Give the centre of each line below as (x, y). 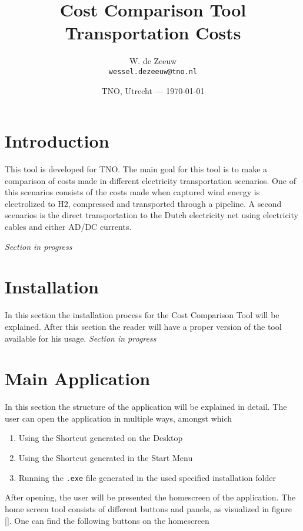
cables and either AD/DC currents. (68, 227)
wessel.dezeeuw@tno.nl (153, 71)
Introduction (57, 141)
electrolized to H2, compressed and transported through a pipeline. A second (143, 203)
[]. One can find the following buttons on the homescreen (107, 520)
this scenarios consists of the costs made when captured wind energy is (132, 192)
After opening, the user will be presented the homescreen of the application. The (150, 497)
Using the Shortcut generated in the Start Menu (106, 458)
